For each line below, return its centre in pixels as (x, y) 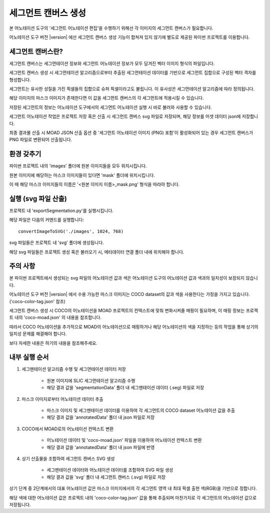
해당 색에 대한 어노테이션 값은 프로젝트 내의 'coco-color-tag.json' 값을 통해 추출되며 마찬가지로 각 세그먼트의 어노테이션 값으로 (133, 497)
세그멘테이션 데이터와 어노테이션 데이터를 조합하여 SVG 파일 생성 (110, 470)
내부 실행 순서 (29, 357)
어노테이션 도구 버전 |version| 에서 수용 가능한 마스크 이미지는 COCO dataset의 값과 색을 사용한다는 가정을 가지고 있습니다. (129, 294)
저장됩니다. (20, 504)
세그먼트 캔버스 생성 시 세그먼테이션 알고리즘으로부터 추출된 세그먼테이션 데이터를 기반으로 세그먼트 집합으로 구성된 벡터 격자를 (133, 73)
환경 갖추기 (25, 154)
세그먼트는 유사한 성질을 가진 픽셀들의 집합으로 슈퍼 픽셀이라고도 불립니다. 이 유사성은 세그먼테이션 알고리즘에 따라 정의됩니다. (132, 89)
